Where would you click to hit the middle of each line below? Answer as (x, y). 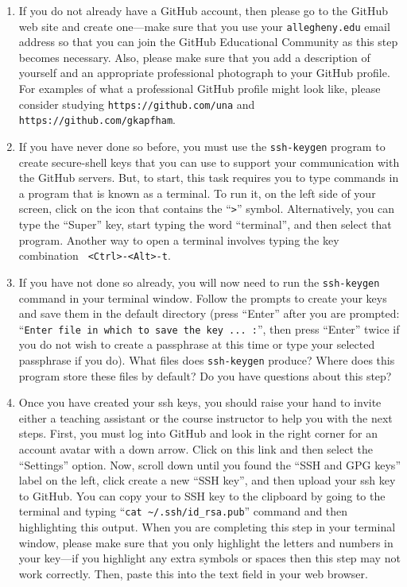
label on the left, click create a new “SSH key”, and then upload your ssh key (207, 480)
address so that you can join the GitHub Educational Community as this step (208, 42)
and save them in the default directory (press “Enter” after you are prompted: (209, 313)
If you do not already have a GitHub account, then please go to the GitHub (203, 10)
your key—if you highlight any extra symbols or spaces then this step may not (209, 558)
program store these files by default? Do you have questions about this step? (205, 375)
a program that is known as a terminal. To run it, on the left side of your (197, 193)
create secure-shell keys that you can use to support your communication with (209, 162)
